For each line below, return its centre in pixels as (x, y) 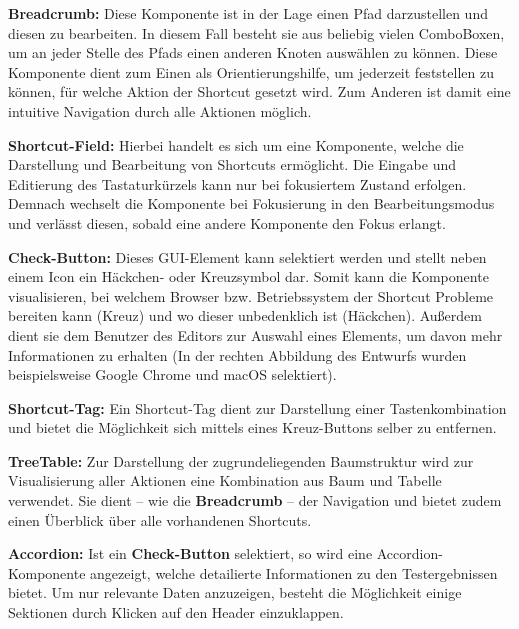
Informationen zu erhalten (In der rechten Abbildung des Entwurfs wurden (237, 354)
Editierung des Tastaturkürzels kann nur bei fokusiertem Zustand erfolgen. (237, 183)
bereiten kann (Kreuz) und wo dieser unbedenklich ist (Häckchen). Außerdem (245, 315)
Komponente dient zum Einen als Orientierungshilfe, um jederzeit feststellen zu (251, 71)
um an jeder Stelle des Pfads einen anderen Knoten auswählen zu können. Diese (253, 52)
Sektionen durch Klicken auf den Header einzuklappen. (176, 612)
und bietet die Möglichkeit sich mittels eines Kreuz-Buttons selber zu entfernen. (252, 427)
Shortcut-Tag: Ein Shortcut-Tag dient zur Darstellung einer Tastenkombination (257, 407)
